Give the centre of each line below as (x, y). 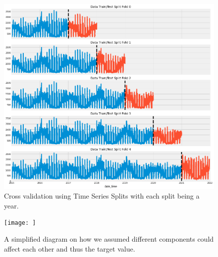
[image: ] (20, 223)
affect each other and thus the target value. (70, 248)
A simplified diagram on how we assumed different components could (109, 239)
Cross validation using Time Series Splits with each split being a (102, 196)
